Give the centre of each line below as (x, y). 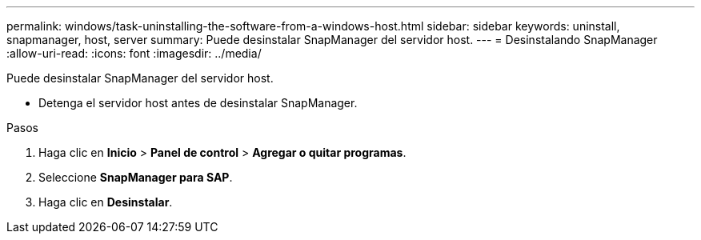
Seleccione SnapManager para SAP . (136, 177)
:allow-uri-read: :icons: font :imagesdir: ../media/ (134, 53)
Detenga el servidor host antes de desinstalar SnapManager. (198, 103)
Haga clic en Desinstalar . (106, 202)
